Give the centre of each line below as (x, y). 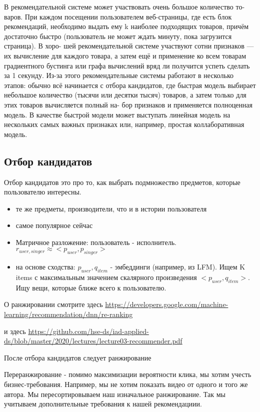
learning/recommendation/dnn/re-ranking (68, 314)
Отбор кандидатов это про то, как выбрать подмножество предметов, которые (122, 182)
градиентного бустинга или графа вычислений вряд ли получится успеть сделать (127, 65)
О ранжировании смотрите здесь (53, 304)
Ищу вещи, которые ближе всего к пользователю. (91, 287)
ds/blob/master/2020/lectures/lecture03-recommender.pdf (93, 341)
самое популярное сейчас (54, 225)
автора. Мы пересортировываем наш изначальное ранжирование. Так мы (115, 394)
